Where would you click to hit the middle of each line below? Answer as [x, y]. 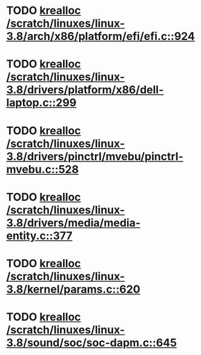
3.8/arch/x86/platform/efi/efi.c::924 [100, 36]
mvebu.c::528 [42, 169]
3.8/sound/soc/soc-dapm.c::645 [92, 343]
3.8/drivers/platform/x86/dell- [85, 90]
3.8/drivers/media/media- [74, 223]
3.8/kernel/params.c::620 [73, 289]
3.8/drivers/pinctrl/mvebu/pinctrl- [95, 156]
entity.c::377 [39, 236]
